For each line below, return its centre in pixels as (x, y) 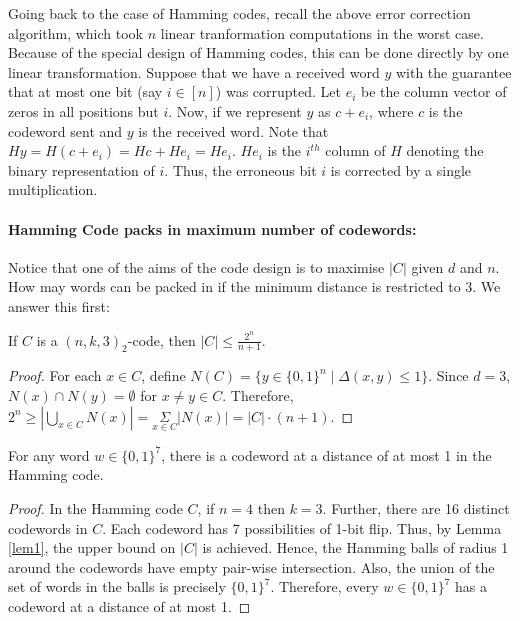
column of (355, 150)
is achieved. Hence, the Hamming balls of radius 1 (355, 547)
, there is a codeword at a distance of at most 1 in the (326, 454)
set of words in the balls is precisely (117, 586)
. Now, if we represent (235, 110)
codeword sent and (65, 130)
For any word (49, 454)
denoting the (445, 150)
